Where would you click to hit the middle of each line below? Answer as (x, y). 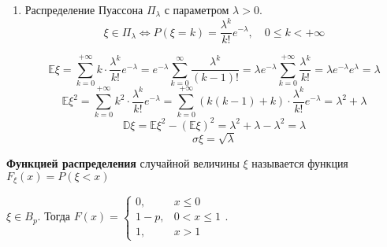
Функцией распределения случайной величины (123, 163)
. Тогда (54, 216)
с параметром (197, 9)
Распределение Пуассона (84, 9)
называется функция (300, 163)
